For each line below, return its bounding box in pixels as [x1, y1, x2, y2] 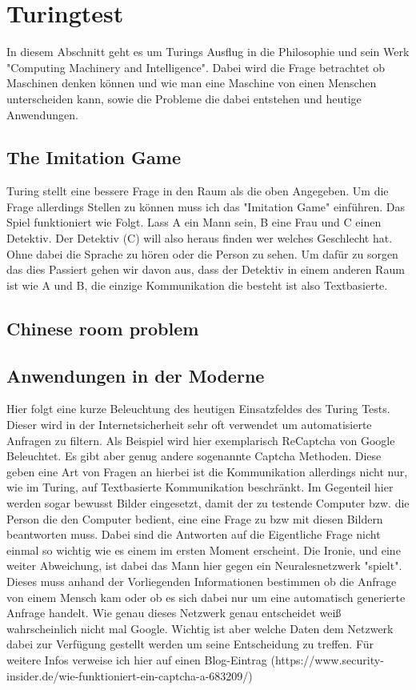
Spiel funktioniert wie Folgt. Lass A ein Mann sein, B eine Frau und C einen [6, 214, 382, 231]
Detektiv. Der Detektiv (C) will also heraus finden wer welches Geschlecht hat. [6, 230, 393, 247]
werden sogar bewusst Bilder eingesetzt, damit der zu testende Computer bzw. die [6, 495, 410, 511]
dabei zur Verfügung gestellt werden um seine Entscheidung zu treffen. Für [6, 636, 374, 652]
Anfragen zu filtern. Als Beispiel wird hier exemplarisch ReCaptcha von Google [6, 431, 395, 448]
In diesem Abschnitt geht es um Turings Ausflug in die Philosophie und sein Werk [6, 43, 410, 60]
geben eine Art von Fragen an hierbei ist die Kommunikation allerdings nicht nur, [6, 463, 408, 479]
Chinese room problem [6, 315, 199, 340]
